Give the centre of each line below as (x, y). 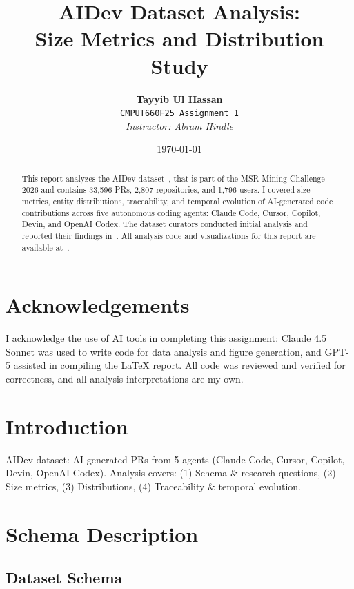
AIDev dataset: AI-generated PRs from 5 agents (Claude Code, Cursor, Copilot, (175, 459)
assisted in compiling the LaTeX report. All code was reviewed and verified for (179, 365)
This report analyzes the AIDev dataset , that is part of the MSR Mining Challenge (173, 178)
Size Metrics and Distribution (179, 38)
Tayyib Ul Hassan (179, 98)
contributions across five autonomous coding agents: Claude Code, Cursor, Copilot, (171, 212)
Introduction (67, 426)
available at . (46, 247)
